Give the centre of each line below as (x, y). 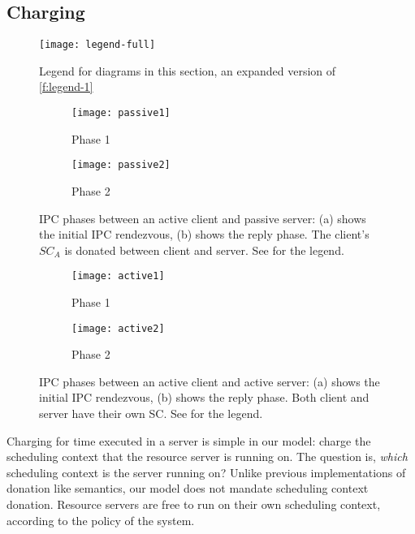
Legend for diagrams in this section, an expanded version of (188, 70)
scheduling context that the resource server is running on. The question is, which (207, 456)
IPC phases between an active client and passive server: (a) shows (203, 218)
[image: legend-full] (97, 45)
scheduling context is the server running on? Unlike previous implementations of (206, 472)
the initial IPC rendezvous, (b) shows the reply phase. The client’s (204, 234)
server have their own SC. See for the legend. (151, 413)
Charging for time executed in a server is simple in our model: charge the (189, 440)
